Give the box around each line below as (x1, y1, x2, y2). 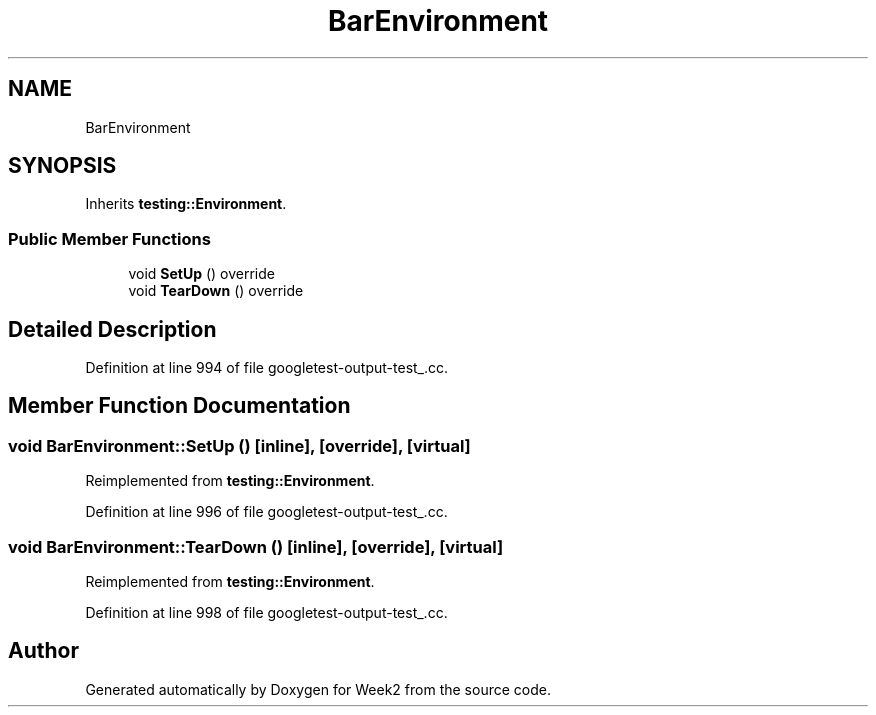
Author (8, 638, 79, 664)
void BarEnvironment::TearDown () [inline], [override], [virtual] (8, 536, 504, 557)
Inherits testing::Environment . (85, 195, 287, 213)
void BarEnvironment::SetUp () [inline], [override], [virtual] (8, 435, 471, 456)
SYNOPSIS (8, 153, 117, 179)
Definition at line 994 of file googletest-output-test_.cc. (85, 359, 449, 377)
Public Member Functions (8, 228, 211, 249)
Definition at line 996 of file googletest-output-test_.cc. (85, 503, 448, 521)
